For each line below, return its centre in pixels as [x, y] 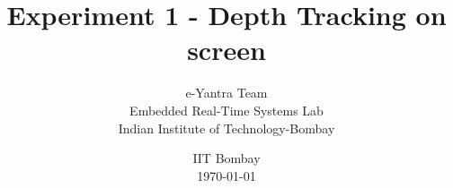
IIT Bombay [226, 158]
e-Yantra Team [226, 93]
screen [226, 50]
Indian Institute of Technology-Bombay [226, 128]
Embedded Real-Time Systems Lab [226, 110]
